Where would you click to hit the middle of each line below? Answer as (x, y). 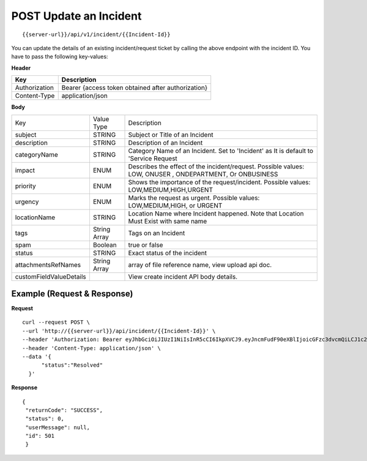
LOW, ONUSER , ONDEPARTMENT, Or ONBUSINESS (203, 174)
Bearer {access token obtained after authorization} (135, 88)
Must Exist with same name (168, 221)
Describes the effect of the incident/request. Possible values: (216, 167)
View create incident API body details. (183, 277)
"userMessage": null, (58, 427)
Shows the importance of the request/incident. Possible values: (219, 182)
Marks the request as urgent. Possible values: (194, 198)
